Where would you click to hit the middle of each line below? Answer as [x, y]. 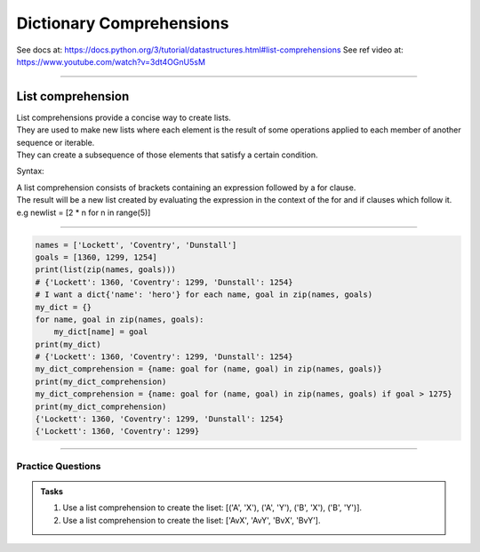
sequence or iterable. [56, 142]
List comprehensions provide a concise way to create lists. [124, 117]
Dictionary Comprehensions [123, 23]
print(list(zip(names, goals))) [106, 270]
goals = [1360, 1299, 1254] [96, 257]
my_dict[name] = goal [101, 332]
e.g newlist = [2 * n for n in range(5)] [84, 212]
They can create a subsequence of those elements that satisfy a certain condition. [168, 155]
